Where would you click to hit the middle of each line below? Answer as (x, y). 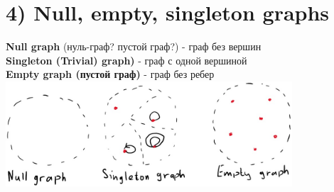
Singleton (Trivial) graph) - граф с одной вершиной (126, 60)
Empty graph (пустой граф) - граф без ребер (110, 74)
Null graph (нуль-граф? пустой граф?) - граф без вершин (134, 46)
